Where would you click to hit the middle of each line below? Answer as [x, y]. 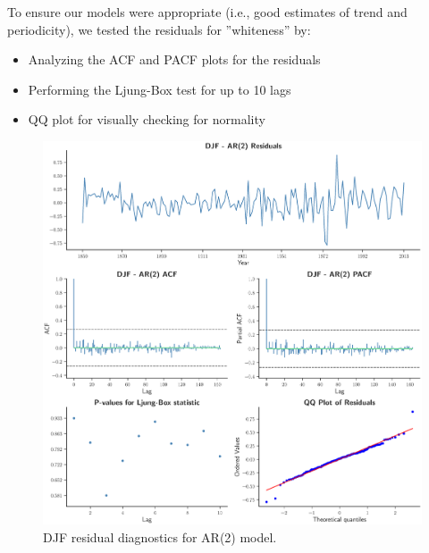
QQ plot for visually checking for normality [147, 119]
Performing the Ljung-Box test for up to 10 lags [160, 89]
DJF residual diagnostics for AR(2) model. [160, 537]
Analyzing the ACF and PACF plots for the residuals [174, 59]
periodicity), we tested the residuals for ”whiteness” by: [159, 29]
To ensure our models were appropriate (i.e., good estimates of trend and [207, 12]
